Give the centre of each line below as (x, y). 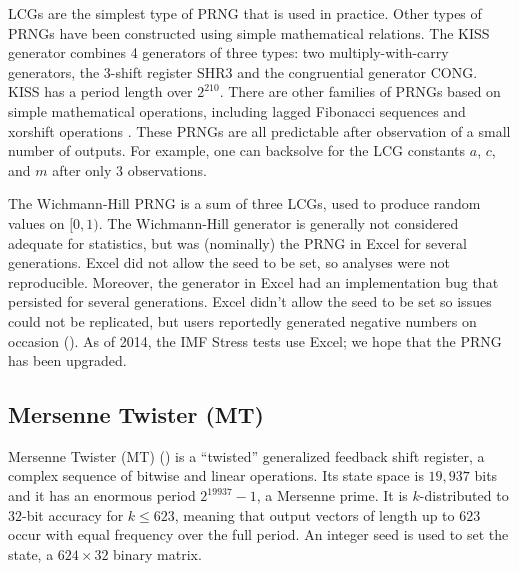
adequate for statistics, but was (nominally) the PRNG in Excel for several (237, 242)
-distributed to (464, 495)
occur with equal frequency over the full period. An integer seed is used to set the (258, 534)
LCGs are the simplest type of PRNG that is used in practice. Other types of (245, 13)
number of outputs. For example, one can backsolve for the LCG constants (237, 150)
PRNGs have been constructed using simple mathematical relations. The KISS (249, 32)
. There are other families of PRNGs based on (360, 91)
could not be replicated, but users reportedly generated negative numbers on (242, 320)
